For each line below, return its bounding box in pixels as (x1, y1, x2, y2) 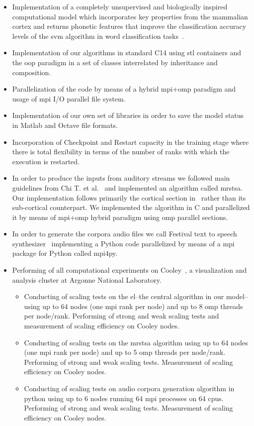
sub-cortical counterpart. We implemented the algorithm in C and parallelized (12, 202, 250, 213)
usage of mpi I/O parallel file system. (12, 93, 126, 104)
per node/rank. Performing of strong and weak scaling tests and (24, 311, 219, 321)
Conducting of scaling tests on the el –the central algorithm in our (24, 291, 224, 302)
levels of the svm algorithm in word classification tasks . (12, 30, 184, 41)
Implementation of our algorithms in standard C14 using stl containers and (12, 47, 242, 58)
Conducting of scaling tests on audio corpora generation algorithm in (24, 383, 235, 393)
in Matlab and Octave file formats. (12, 119, 118, 130)
